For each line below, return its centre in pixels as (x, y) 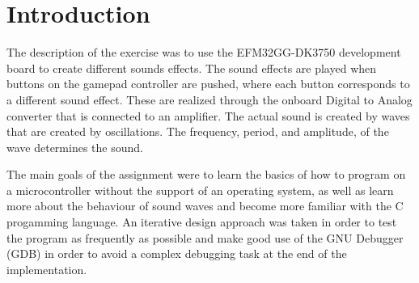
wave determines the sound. (75, 147)
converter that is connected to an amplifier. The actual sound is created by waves (208, 115)
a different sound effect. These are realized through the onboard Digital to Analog (209, 99)
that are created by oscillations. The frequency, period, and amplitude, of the (198, 131)
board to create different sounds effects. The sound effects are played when (192, 68)
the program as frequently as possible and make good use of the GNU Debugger (205, 237)
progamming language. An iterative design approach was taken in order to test (202, 222)
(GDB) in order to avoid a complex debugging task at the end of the (177, 253)
